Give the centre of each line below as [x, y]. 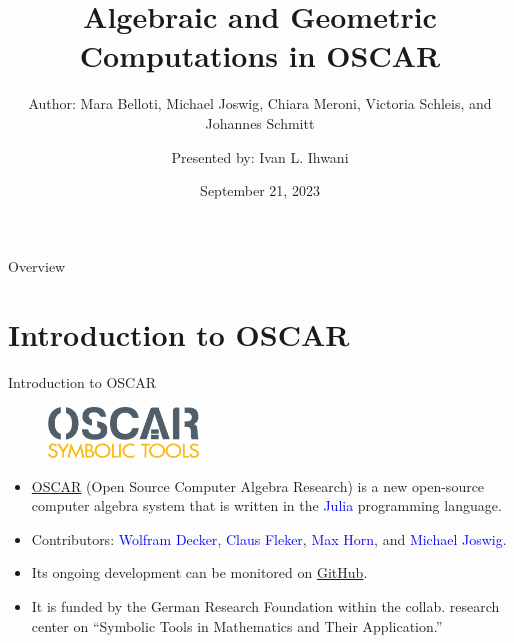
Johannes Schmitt [260, 122]
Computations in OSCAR [260, 55]
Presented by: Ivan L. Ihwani [260, 156]
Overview [37, 265]
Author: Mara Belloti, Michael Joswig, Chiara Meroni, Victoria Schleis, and [260, 103]
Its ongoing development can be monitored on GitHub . [199, 572]
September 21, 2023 [260, 190]
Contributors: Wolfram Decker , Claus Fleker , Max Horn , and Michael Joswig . [269, 538]
